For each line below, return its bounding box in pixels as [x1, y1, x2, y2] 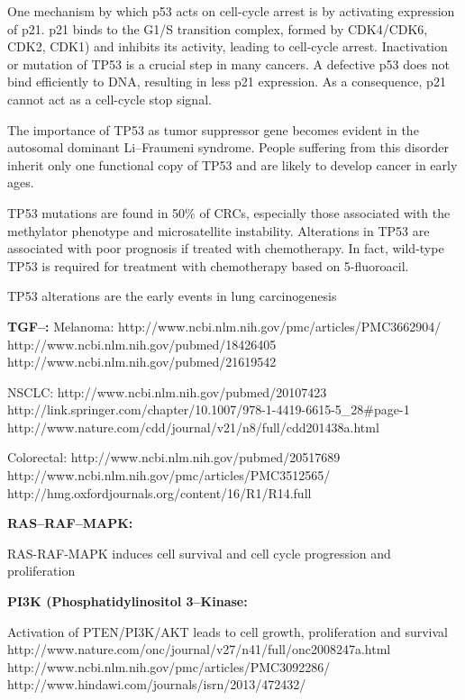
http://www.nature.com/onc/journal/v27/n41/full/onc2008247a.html [7, 640, 391, 659]
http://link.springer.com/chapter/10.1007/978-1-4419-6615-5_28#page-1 [7, 400, 410, 419]
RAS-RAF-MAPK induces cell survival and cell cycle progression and [7, 543, 391, 562]
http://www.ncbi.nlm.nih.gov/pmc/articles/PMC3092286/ [7, 657, 331, 676]
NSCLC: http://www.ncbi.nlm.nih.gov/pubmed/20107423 [7, 382, 327, 401]
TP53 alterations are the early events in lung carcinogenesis [7, 286, 337, 305]
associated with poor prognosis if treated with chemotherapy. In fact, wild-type [7, 239, 444, 258]
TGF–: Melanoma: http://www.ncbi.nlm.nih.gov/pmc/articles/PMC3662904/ [7, 316, 442, 335]
